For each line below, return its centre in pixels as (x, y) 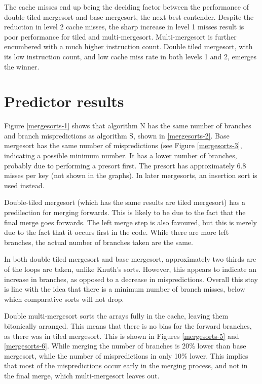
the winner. (22, 66)
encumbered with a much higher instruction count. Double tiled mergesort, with (128, 46)
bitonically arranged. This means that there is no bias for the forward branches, (128, 325)
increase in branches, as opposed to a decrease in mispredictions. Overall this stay (131, 279)
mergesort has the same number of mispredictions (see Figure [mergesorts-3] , (123, 145)
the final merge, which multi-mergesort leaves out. (82, 375)
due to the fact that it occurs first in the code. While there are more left (117, 232)
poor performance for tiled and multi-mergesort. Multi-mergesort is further (120, 36)
